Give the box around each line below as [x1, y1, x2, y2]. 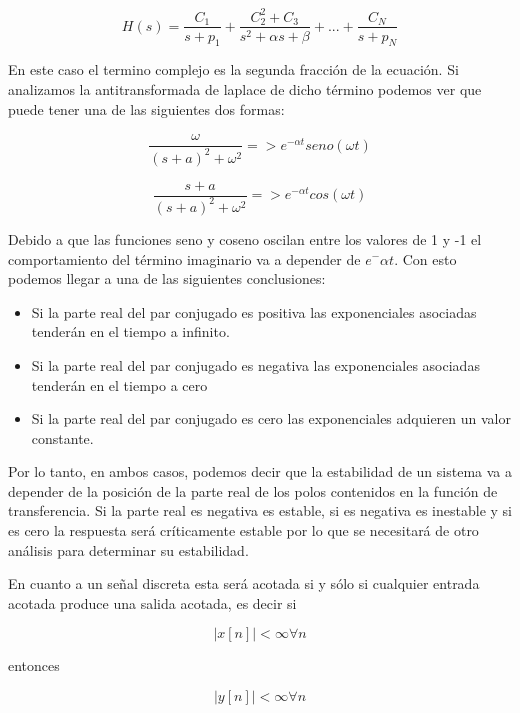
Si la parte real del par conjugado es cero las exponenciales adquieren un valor [31, 408, 511, 429]
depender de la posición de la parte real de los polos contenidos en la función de [8, 480, 498, 501]
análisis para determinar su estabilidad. [8, 539, 249, 560]
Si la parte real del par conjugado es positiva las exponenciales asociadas [31, 301, 477, 322]
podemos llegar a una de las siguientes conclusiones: [8, 268, 326, 289]
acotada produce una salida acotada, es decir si [8, 592, 297, 613]
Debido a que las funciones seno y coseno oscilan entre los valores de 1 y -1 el [8, 228, 482, 249]
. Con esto [394, 248, 457, 269]
